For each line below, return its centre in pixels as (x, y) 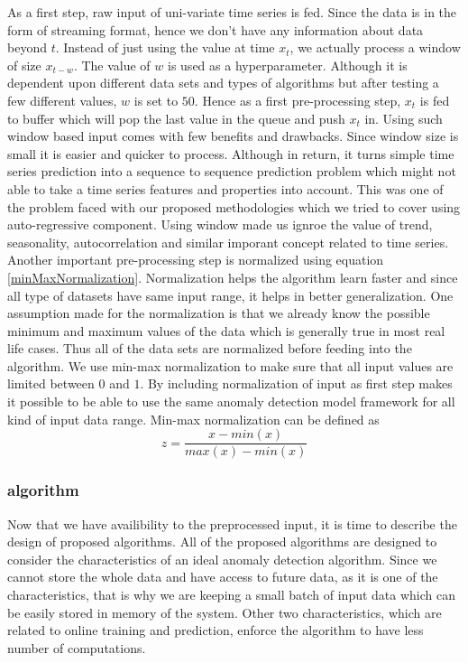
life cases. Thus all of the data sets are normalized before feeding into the (210, 348)
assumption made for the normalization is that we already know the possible (219, 313)
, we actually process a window (375, 47)
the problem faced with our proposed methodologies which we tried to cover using (234, 206)
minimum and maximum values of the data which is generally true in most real (226, 330)
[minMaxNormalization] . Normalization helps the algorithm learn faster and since (233, 277)
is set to (156, 100)
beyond (27, 47)
